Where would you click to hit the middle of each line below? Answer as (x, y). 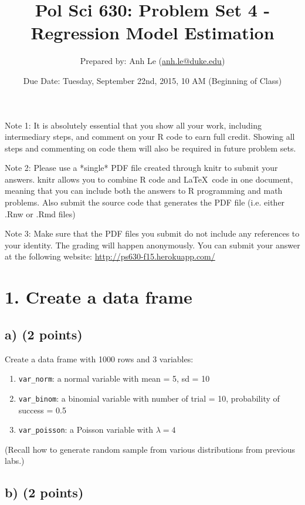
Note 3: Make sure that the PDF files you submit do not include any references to (152, 233)
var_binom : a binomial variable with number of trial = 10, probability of (149, 398)
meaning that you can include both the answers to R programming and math (144, 191)
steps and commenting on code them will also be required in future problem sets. (150, 148)
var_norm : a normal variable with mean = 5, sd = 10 (114, 378)
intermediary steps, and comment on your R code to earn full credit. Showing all (150, 137)
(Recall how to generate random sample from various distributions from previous (150, 449)
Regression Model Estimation (152, 33)
